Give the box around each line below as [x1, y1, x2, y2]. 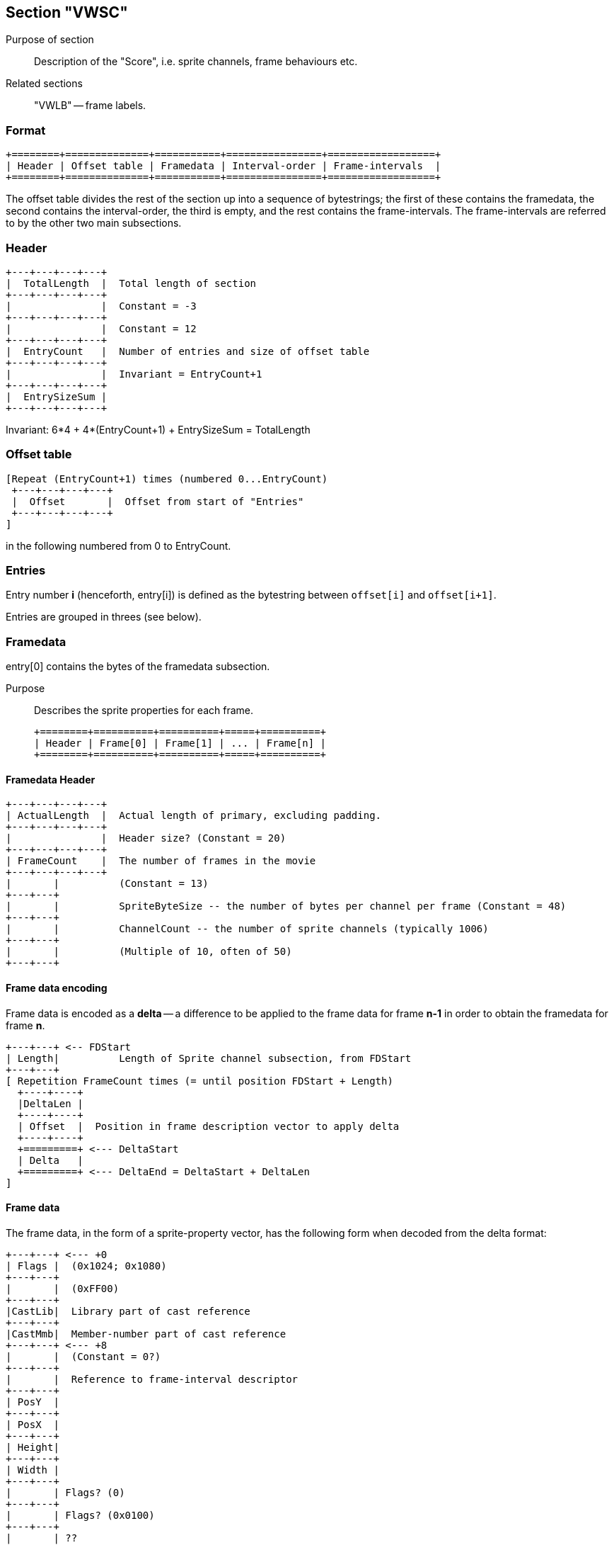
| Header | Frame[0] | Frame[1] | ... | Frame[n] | [34, 737, 327, 749]
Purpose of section [6, 33, 94, 46]
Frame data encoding [6, 982, 108, 994]
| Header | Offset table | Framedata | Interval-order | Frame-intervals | [6, 160, 441, 172]
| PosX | [6, 1418, 59, 1430]
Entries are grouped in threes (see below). [6, 611, 202, 623]
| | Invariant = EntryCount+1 [6, 368, 262, 380]
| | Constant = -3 [6, 300, 197, 312]
